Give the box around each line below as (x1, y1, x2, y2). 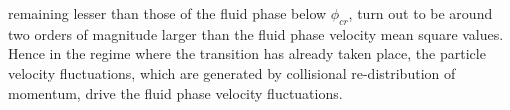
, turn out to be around (348, 3, 493, 23)
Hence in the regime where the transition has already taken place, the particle (8, 43, 486, 64)
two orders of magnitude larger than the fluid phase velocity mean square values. (8, 23, 504, 44)
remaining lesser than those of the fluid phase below (8, 3, 327, 23)
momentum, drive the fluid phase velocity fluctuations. (8, 82, 343, 103)
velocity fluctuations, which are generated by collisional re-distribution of (8, 62, 456, 83)
